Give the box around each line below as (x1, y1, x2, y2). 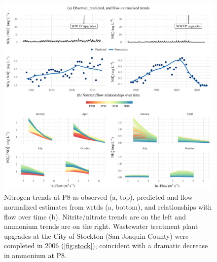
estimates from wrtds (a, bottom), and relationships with (39, 201, 212, 212)
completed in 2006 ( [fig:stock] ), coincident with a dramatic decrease (4, 240, 208, 251)
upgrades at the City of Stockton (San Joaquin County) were (4, 230, 189, 241)
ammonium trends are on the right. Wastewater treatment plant (4, 221, 198, 231)
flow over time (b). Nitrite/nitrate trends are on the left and (4, 211, 186, 221)
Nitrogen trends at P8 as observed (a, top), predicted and (4, 192, 179, 202)
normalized (4, 201, 37, 212)
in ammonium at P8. (4, 250, 67, 260)
